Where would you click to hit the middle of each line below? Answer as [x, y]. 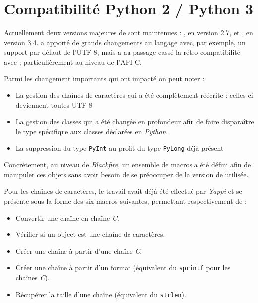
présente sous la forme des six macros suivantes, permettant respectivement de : [125, 200]
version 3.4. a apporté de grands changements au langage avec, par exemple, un [125, 42]
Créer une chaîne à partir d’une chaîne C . [79, 251]
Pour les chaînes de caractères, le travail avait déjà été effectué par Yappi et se [123, 191]
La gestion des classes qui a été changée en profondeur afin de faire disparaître [135, 121]
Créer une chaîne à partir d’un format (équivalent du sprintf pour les [123, 267]
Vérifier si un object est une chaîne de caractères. [90, 234]
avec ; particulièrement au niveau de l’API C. [73, 61]
